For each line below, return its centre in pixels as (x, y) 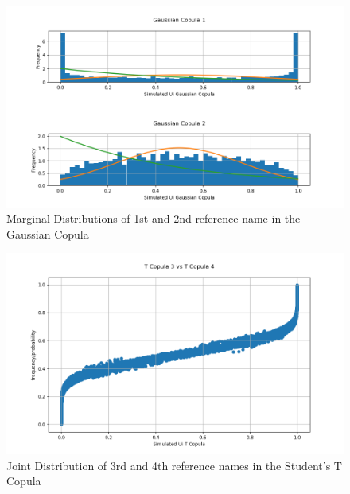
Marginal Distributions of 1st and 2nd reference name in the (154, 218)
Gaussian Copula (48, 233)
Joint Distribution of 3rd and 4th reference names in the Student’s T (174, 465)
